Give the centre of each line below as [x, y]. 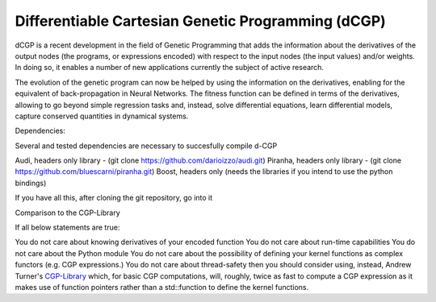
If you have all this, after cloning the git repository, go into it [114, 198]
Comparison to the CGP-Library [67, 213]
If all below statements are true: [67, 228]
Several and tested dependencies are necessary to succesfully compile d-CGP [146, 146]
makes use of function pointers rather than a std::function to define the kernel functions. [162, 287]
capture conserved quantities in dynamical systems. [102, 116]
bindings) [31, 183]
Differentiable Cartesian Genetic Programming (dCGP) [201, 21]
